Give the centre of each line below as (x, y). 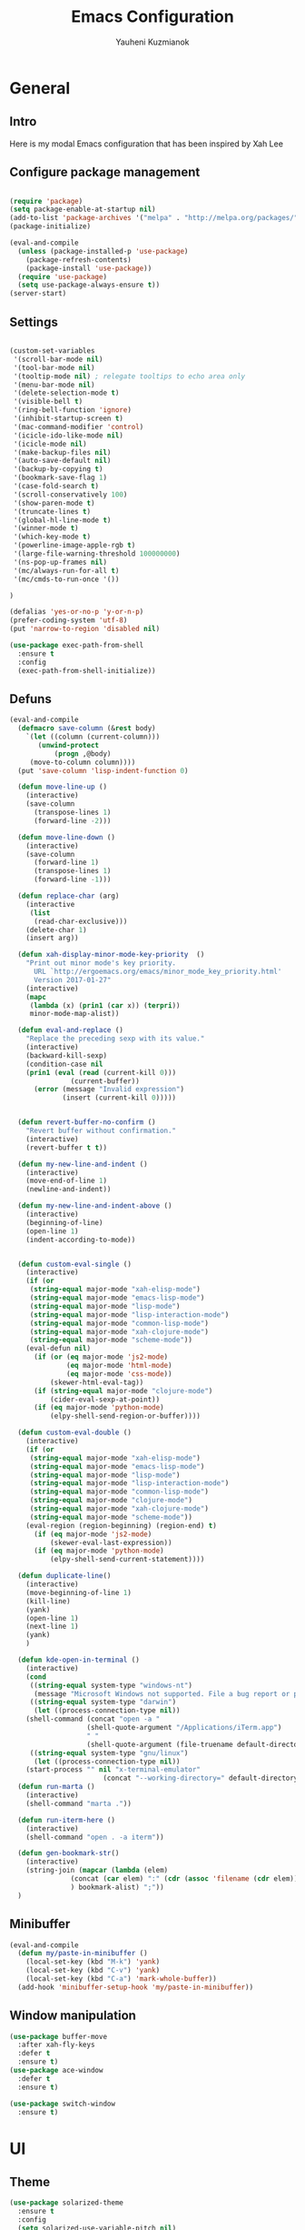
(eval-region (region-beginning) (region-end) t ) (122, 1525)
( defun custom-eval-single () (74, 1264)
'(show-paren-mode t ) (54, 503)
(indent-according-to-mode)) (81, 1240)
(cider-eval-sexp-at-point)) (105, 1399)
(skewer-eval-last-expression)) (111, 1542)
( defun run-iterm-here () (67, 1820)
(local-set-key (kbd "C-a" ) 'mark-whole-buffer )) (122, 1979)
